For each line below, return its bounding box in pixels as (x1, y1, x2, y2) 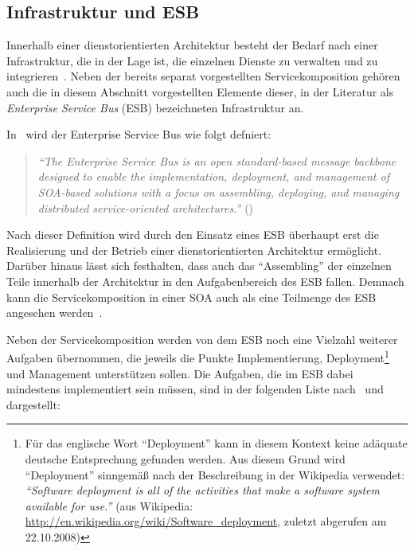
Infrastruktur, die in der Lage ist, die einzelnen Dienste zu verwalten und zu (6, 52, 378, 68)
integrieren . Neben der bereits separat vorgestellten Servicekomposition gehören (6, 68, 400, 84)
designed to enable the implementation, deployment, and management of (37, 168, 389, 185)
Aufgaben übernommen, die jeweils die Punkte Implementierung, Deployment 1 (6, 347, 389, 365)
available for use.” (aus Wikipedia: (25, 497, 193, 514)
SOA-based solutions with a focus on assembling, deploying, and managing (37, 183, 400, 200)
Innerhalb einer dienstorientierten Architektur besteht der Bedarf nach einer (6, 37, 378, 53)
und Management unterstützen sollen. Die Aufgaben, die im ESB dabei (6, 365, 353, 381)
